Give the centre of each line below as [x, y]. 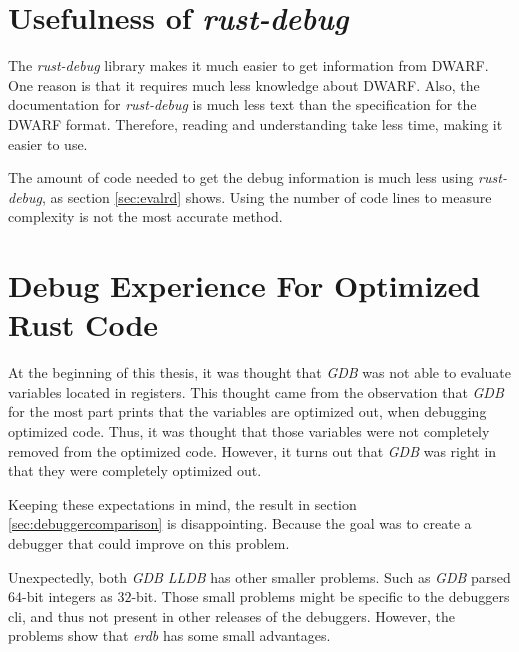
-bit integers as [67, 596]
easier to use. [48, 143]
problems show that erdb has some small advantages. [169, 635]
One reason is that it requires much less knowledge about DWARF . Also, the [244, 84]
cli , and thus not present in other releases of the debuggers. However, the [231, 615]
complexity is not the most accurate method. [145, 216]
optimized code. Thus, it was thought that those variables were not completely [249, 430]
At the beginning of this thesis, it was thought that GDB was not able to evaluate [259, 372]
